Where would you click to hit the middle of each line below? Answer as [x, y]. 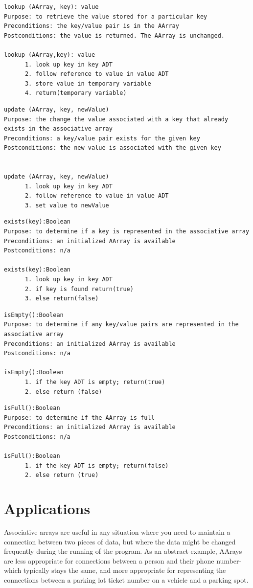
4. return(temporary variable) [76, 93]
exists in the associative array [58, 129]
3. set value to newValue [67, 205]
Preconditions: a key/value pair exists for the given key [102, 138]
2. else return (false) [63, 392]
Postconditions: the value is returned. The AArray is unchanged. [115, 35]
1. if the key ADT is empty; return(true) [95, 382]
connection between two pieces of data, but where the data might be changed [120, 541]
